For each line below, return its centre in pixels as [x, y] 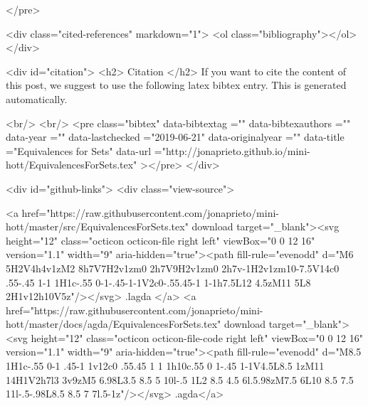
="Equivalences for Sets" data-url [79, 150]
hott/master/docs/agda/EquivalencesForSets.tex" [114, 324]
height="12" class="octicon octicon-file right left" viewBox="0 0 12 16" [161, 240]
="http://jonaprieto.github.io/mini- [232, 150]
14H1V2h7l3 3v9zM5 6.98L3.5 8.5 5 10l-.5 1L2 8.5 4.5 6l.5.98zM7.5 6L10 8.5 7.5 [180, 379]
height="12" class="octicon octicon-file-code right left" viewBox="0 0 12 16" [197, 337]
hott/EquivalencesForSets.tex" [72, 165]
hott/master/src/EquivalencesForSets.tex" [97, 226]
